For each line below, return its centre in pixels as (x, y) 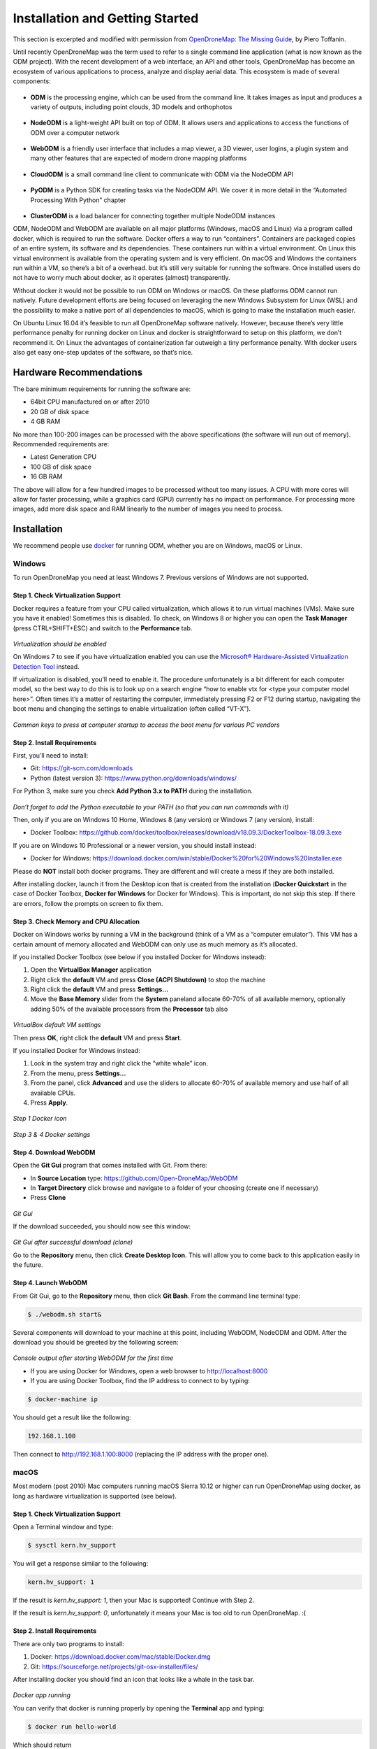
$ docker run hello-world (72, 1727)
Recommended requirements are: (61, 444)
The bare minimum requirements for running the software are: (102, 389)
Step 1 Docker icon (40, 1119)
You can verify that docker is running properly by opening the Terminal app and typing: (139, 1708)
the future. (28, 1265)
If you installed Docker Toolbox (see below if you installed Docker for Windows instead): (140, 957)
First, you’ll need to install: (51, 756)
